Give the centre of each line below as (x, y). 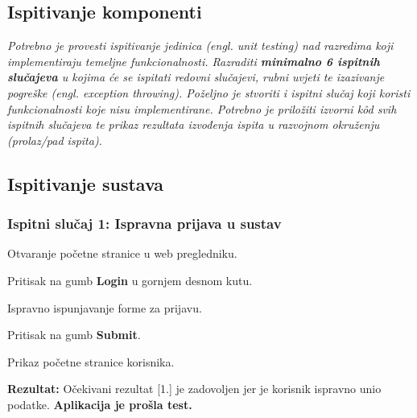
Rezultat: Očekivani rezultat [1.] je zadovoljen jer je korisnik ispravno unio (194, 389)
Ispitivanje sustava (86, 183)
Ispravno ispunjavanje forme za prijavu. (105, 307)
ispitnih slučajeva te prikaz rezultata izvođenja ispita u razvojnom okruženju (194, 124)
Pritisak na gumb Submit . (74, 335)
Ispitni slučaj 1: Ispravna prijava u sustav (145, 223)
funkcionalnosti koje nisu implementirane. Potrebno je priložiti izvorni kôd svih (202, 108)
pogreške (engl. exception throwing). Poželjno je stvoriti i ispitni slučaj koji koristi (209, 92)
